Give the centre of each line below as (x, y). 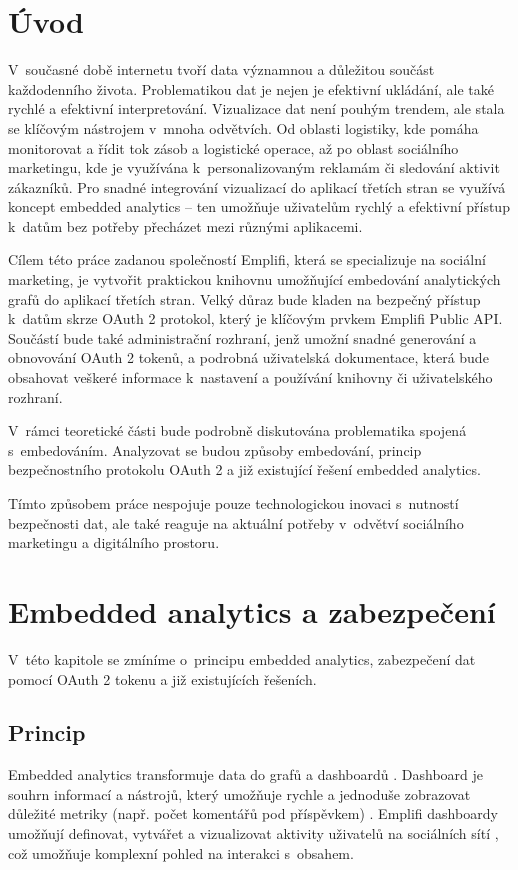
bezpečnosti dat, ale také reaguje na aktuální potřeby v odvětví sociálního (236, 522)
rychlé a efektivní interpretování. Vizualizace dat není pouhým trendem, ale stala (256, 108)
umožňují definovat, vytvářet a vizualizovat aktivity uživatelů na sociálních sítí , (253, 833)
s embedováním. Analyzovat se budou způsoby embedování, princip (215, 449)
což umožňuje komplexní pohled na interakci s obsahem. (181, 852)
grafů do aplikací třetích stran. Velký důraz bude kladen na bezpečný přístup (244, 298)
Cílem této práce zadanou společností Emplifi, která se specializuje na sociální (247, 259)
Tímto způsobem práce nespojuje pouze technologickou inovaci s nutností (233, 503)
